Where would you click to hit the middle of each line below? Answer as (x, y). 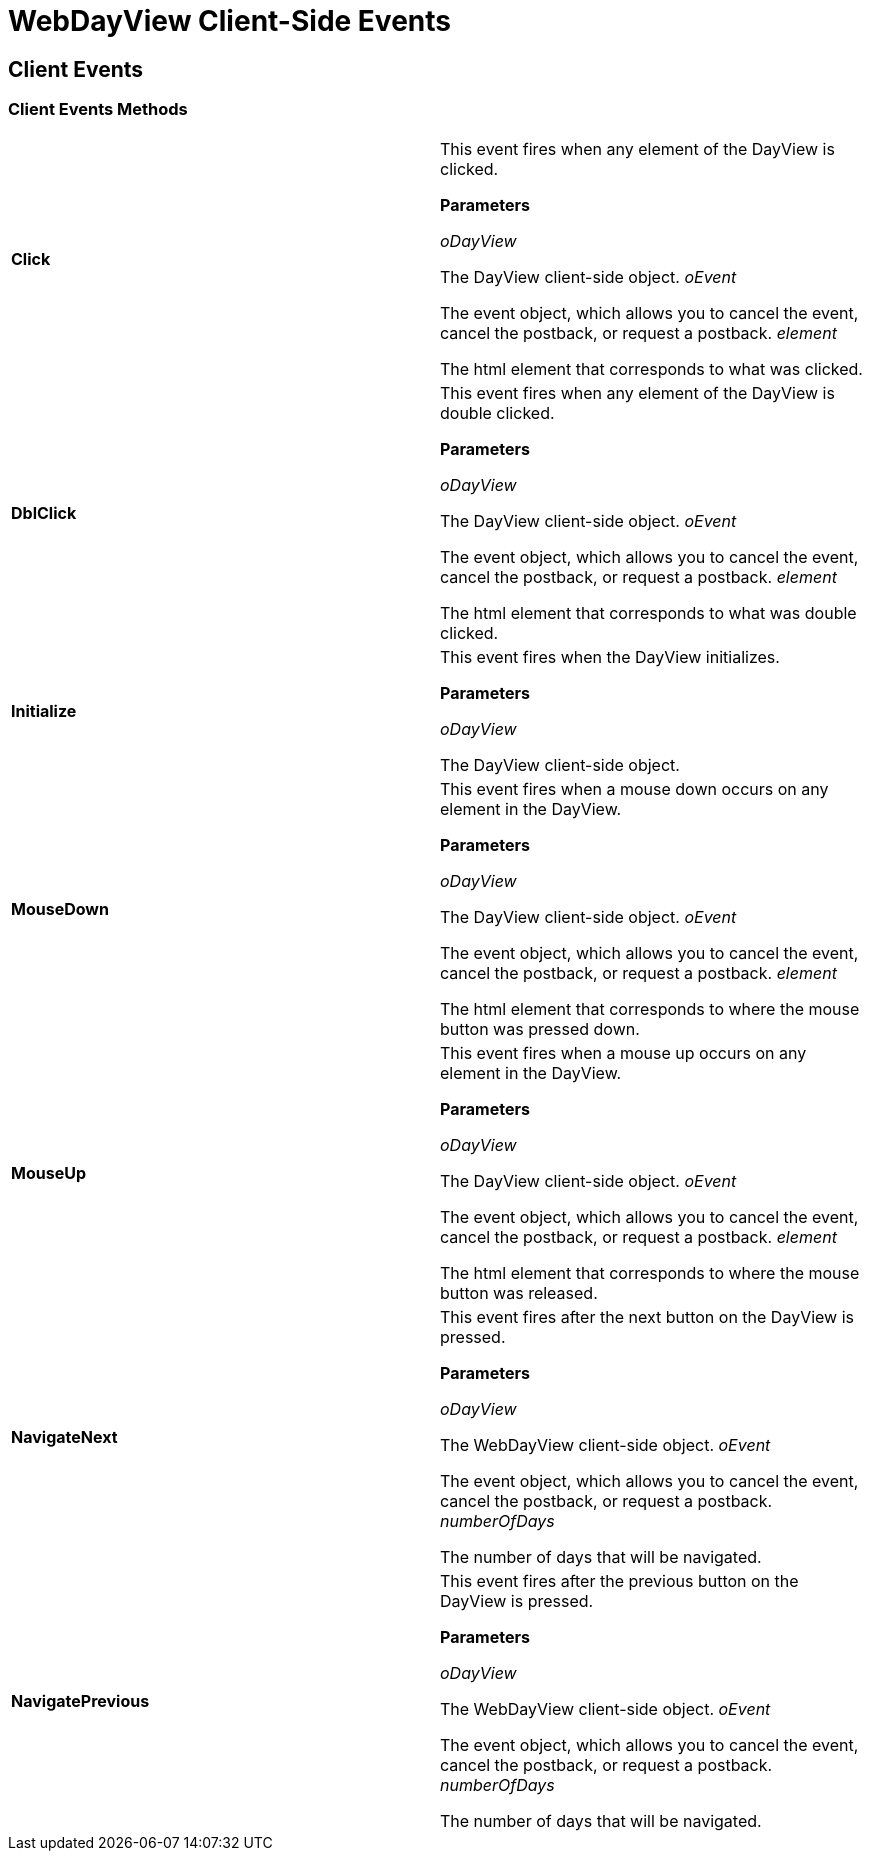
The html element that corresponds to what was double (648, 612)
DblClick (44, 512)
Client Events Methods (98, 109)
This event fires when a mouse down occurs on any (634, 788)
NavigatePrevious (80, 1700)
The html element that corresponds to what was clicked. (651, 368)
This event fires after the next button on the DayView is (647, 1316)
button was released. (519, 1292)
